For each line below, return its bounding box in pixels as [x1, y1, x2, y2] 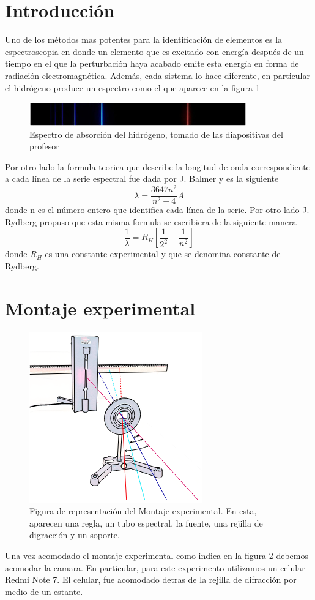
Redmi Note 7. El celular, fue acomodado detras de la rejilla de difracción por [5, 573, 297, 586]
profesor [29, 140, 59, 152]
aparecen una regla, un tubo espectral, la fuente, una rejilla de [29, 516, 263, 529]
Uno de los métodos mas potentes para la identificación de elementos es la [5, 33, 283, 46]
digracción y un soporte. [29, 528, 120, 541]
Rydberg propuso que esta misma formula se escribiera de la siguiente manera [5, 215, 297, 228]
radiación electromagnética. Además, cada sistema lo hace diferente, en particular [5, 69, 310, 81]
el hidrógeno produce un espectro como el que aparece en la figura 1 [5, 81, 260, 94]
